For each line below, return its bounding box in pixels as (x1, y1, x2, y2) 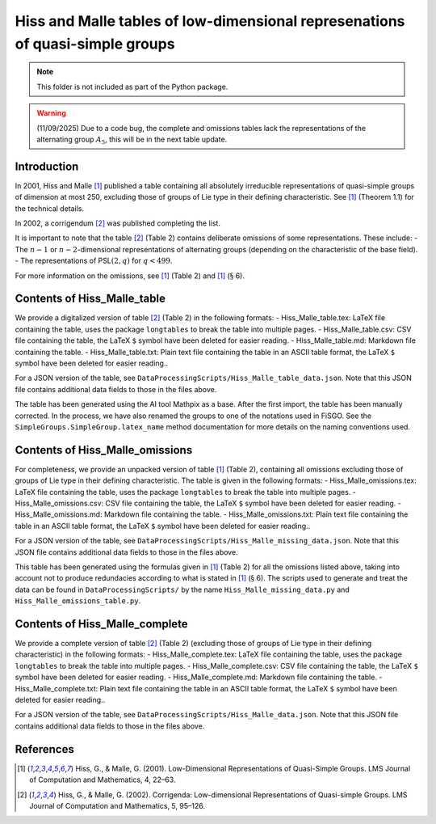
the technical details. (15, 203, 85, 213)
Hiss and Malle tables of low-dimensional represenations (15, 12, 405, 30)
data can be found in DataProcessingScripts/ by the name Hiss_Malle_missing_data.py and (15, 585, 350, 594)
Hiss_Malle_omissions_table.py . (15, 596, 141, 606)
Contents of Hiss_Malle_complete (15, 617, 189, 631)
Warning (36, 108, 66, 118)
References (15, 742, 74, 756)
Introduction (15, 159, 79, 173)
